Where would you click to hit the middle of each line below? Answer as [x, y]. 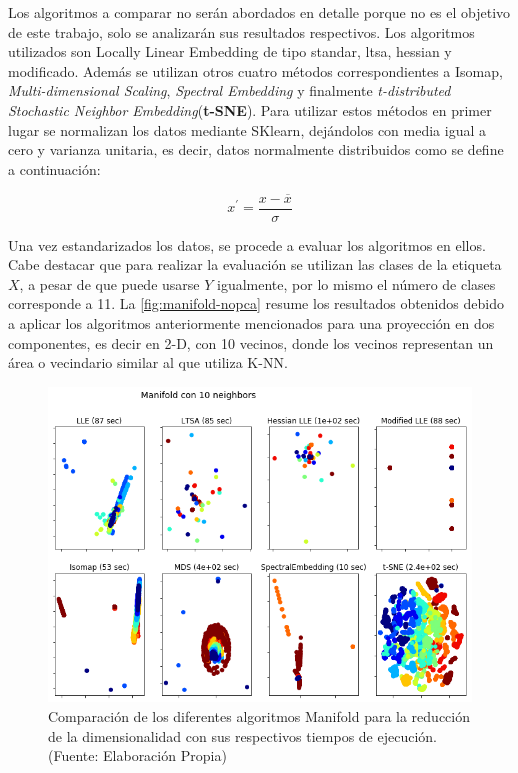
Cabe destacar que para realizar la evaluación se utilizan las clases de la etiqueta [255, 264]
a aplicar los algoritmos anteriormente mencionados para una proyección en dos [251, 323]
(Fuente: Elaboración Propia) [137, 755]
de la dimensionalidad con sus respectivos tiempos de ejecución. [242, 735]
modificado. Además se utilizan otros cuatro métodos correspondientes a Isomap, [255, 70]
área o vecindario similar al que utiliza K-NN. [148, 362]
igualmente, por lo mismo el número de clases [356, 283]
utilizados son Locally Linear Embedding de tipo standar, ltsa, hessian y [230, 51]
